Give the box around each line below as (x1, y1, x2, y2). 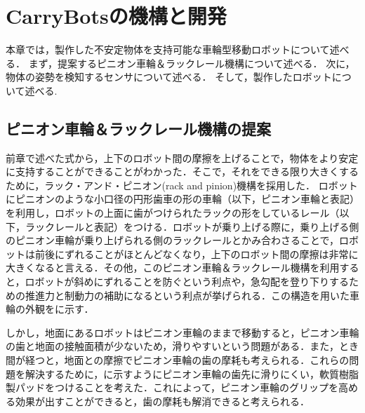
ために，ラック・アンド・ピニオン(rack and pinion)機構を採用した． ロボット (6, 177, 358, 192)
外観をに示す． (25, 302, 94, 316)
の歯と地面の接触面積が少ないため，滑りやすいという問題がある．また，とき (6, 339, 359, 353)
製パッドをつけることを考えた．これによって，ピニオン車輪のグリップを (6, 380, 338, 395)
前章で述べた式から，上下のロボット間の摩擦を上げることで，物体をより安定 (6, 150, 359, 165)
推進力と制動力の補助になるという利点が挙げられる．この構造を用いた (25, 287, 350, 302)
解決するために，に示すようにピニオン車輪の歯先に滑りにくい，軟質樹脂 (25, 366, 359, 381)
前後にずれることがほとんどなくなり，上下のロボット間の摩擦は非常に (34, 246, 359, 261)
